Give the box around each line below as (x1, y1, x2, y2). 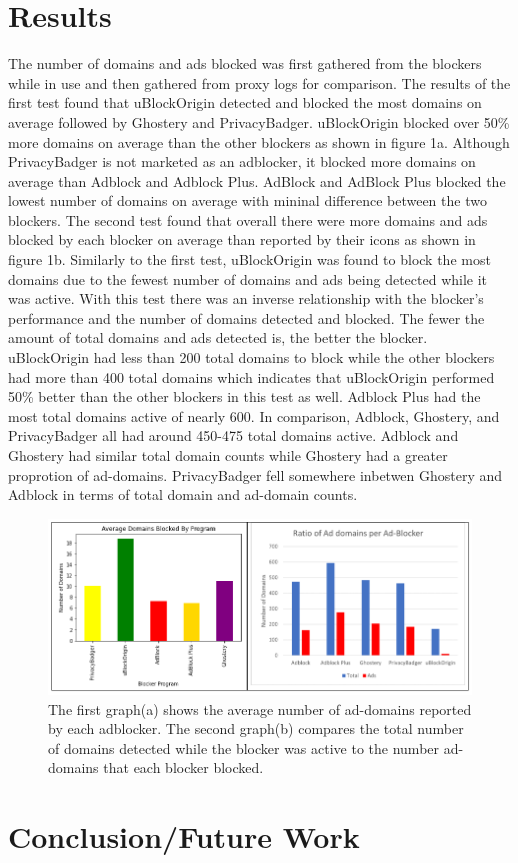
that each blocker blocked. (103, 757, 264, 778)
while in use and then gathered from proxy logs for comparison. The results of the (8, 72, 511, 93)
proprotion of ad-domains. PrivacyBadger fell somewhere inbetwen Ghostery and (8, 464, 503, 485)
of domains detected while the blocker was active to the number (48, 737, 440, 758)
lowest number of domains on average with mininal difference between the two (8, 190, 487, 211)
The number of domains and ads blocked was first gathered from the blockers (8, 53, 482, 74)
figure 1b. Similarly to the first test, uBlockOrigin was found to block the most (8, 249, 491, 270)
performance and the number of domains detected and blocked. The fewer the (8, 307, 485, 328)
